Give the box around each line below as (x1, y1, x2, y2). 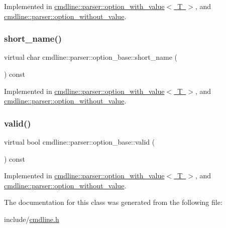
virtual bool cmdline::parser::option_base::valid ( (4, 137, 155, 147)
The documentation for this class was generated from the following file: (4, 197, 222, 207)
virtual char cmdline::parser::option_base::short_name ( (4, 52, 178, 62)
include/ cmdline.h (4, 213, 59, 224)
